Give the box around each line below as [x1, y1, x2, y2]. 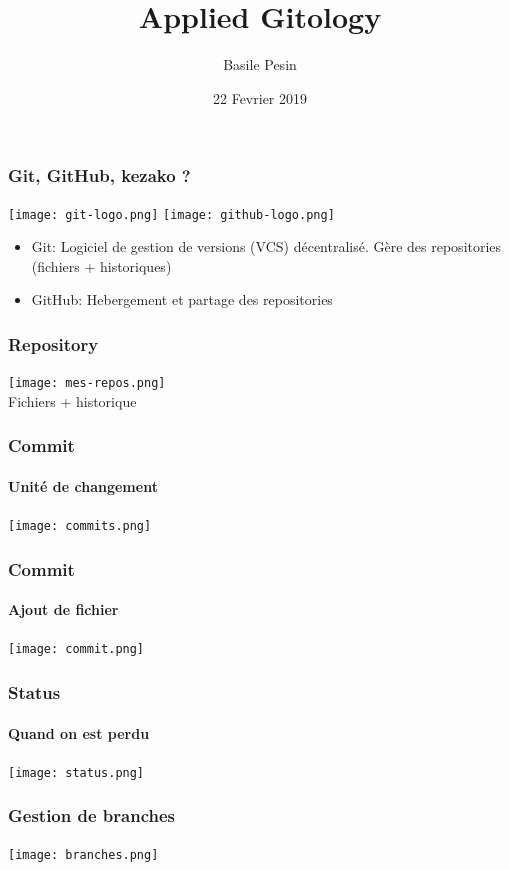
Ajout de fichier [8, 599, 119, 620]
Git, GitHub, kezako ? [8, 163, 191, 188]
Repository [8, 331, 99, 356]
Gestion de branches [8, 803, 175, 828]
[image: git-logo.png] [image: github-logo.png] [8, 207, 335, 222]
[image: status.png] [8, 765, 145, 780]
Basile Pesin [223, 54, 297, 75]
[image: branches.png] [8, 847, 159, 862]
